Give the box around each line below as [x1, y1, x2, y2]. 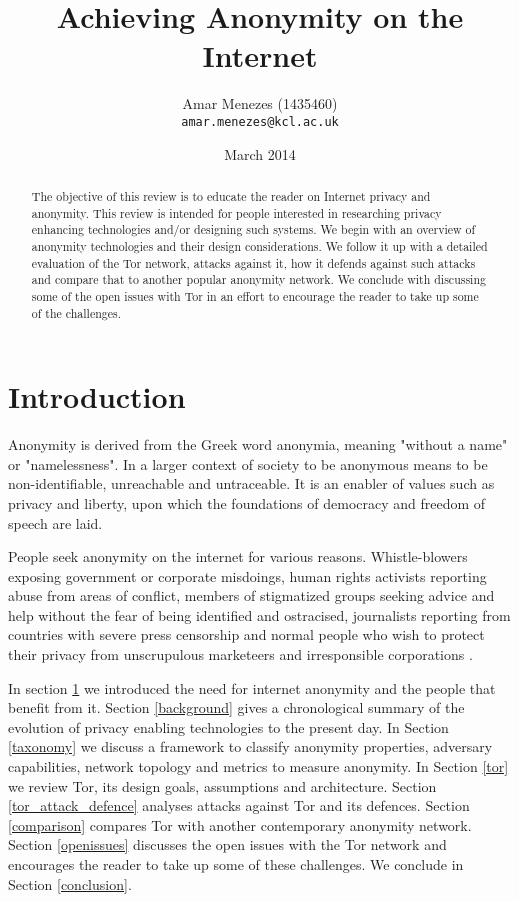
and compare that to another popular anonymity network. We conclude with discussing [31, 271, 486, 288]
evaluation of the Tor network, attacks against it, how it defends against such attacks [31, 254, 476, 271]
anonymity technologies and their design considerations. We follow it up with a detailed [31, 237, 488, 254]
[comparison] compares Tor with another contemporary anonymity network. [8, 814, 472, 835]
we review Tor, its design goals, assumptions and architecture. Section [8, 775, 437, 796]
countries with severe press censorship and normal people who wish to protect [8, 624, 485, 645]
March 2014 [224, 143, 296, 164]
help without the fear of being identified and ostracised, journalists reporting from [8, 604, 511, 625]
